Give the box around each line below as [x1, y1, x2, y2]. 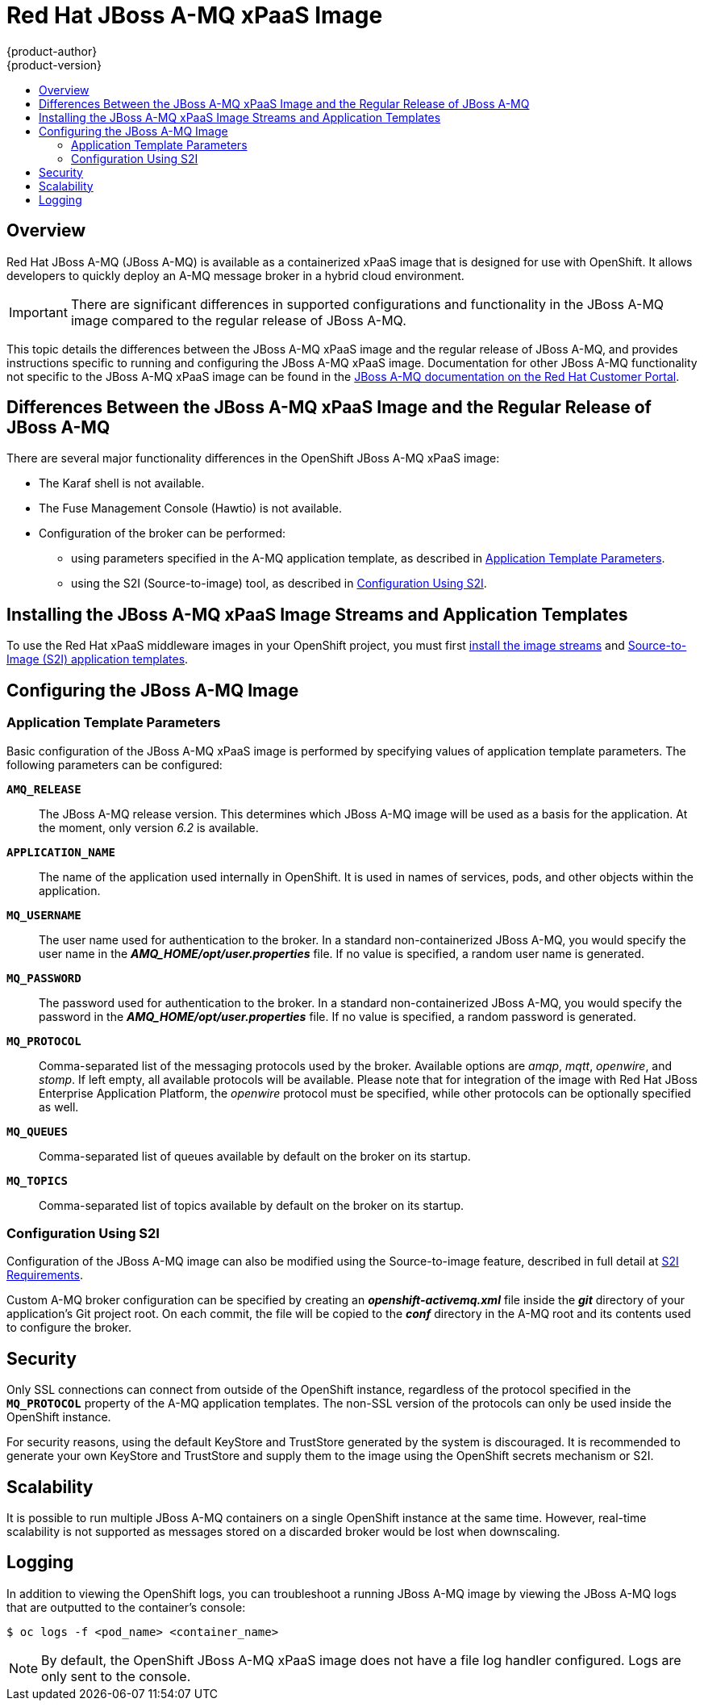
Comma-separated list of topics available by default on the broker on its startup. [39, 1198, 464, 1212]
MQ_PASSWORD [6, 971, 81, 985]
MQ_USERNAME [6, 908, 81, 922]
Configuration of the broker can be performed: [39, 526, 286, 541]
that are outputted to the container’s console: [6, 1600, 246, 1614]
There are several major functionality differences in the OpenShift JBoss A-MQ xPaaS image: [6, 451, 500, 466]
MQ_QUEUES [6, 1124, 68, 1138]
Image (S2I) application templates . [6, 652, 189, 667]
